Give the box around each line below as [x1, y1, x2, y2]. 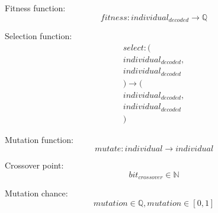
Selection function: [5, 30, 72, 42]
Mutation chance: [5, 187, 68, 199]
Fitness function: [5, 2, 66, 14]
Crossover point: [5, 159, 64, 171]
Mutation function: [5, 133, 73, 145]
